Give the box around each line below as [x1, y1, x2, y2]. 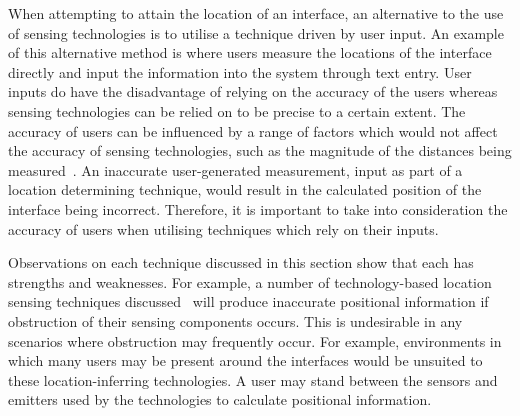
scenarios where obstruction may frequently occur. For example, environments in [8, 330, 502, 351]
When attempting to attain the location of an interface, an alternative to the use [8, 3, 504, 23]
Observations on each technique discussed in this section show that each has [8, 252, 474, 273]
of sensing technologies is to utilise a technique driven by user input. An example [8, 22, 504, 43]
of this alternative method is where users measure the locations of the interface [8, 42, 492, 63]
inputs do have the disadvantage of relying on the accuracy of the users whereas [8, 81, 498, 102]
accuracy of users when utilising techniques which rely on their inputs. [8, 218, 439, 239]
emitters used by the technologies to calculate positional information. [8, 389, 432, 410]
